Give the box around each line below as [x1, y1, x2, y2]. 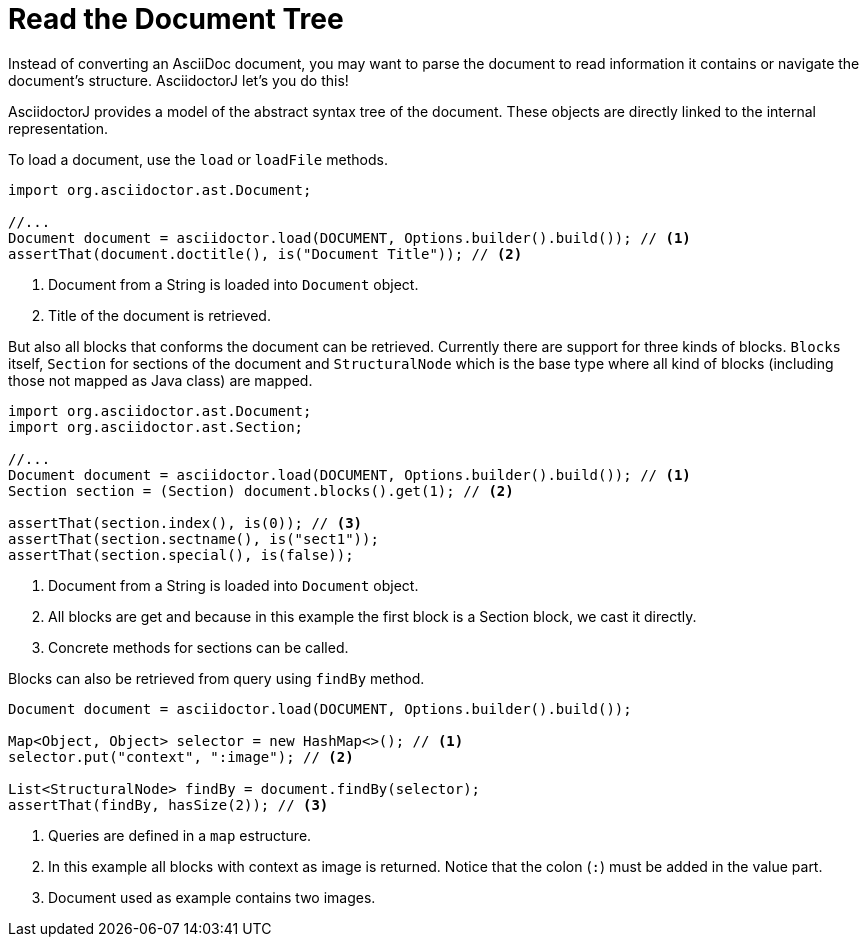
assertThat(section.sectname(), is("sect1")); [8, 530, 379, 547]
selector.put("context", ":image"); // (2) [8, 748, 354, 765]
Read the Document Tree [8, 2, 344, 36]
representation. [8, 119, 108, 137]
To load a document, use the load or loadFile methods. [8, 150, 388, 168]
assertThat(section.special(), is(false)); [8, 546, 354, 563]
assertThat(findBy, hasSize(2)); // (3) [8, 796, 329, 813]
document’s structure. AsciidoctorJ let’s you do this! [8, 71, 349, 89]
